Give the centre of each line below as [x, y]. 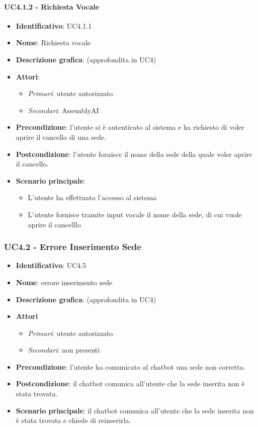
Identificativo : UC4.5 [51, 265]
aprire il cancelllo [54, 224]
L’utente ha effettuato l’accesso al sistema [92, 197]
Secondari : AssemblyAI [63, 110]
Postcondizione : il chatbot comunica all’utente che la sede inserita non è [130, 383]
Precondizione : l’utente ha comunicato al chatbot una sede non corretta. [131, 366]
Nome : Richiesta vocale [53, 42]
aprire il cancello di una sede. [61, 137]
